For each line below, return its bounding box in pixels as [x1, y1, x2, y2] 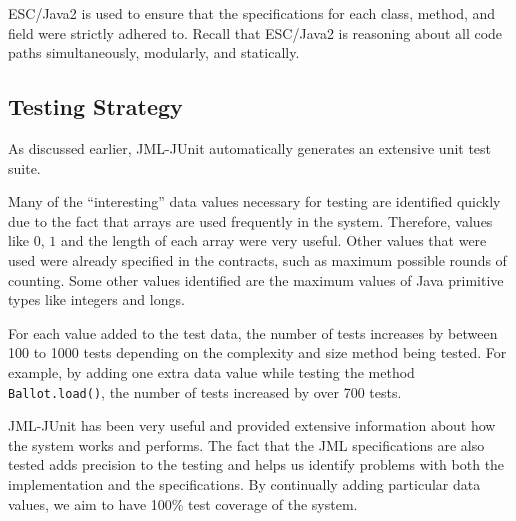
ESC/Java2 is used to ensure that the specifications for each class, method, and [8, 3, 496, 23]
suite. [8, 157, 41, 178]
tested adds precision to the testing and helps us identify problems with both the [8, 454, 505, 475]
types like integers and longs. [8, 289, 185, 310]
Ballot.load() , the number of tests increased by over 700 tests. [8, 381, 402, 402]
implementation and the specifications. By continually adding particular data [8, 473, 481, 494]
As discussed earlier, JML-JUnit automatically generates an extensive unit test [8, 137, 492, 158]
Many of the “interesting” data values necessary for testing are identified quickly [8, 191, 501, 212]
